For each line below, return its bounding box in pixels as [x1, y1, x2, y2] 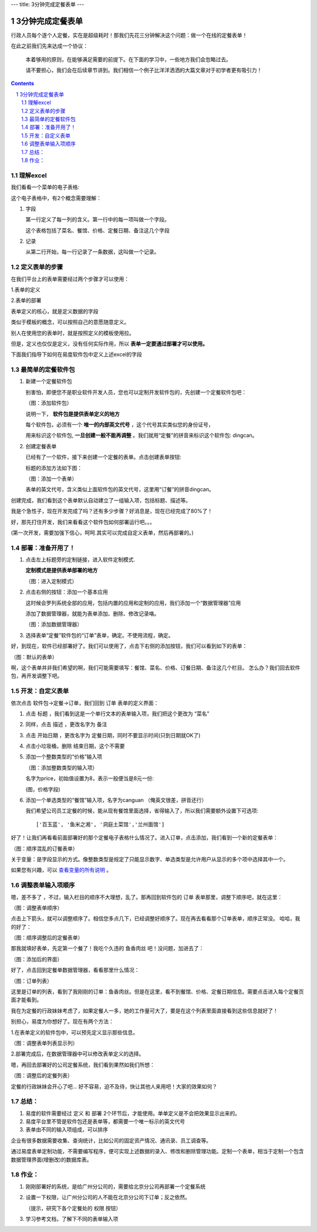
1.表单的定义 [11, 286, 41, 293]
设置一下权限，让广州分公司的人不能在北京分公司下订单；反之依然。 [25, 1194, 190, 1201]
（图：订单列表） [11, 977, 52, 984]
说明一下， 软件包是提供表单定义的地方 [25, 410, 120, 417]
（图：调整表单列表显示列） [11, 1040, 78, 1047]
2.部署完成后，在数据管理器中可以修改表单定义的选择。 [11, 1050, 144, 1057]
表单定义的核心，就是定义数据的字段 [11, 308, 99, 315]
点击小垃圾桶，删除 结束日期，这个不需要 [25, 742, 125, 750]
